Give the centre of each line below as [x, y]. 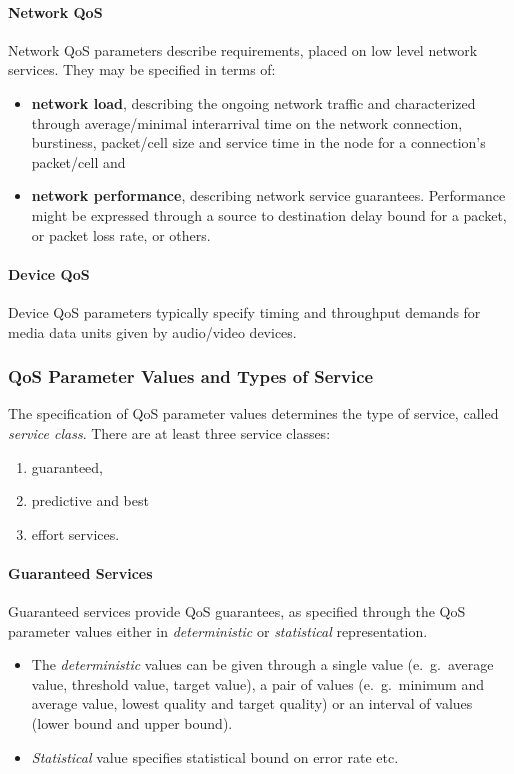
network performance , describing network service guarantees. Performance [268, 195]
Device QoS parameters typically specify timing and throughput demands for [244, 311]
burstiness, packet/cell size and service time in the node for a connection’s [258, 142]
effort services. [75, 533]
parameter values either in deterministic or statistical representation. [218, 630]
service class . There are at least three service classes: [169, 432]
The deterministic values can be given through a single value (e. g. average [262, 664]
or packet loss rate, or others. [121, 234]
